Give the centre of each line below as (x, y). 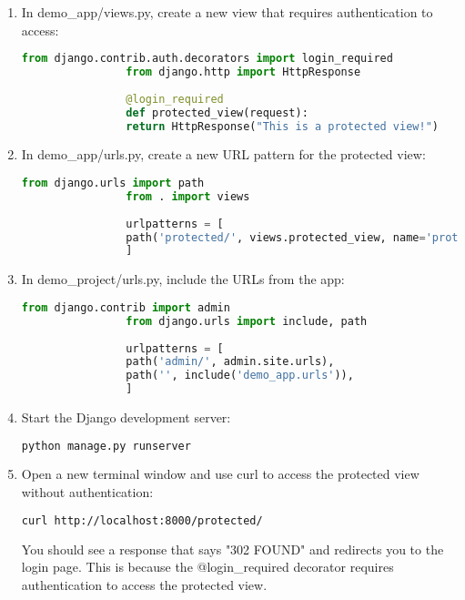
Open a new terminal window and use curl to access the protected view (220, 474)
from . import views (188, 196)
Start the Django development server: (126, 417)
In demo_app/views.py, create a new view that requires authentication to (227, 12)
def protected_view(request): (217, 112)
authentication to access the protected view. (144, 584)
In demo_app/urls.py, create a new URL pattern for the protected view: (223, 154)
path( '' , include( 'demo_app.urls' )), (240, 376)
